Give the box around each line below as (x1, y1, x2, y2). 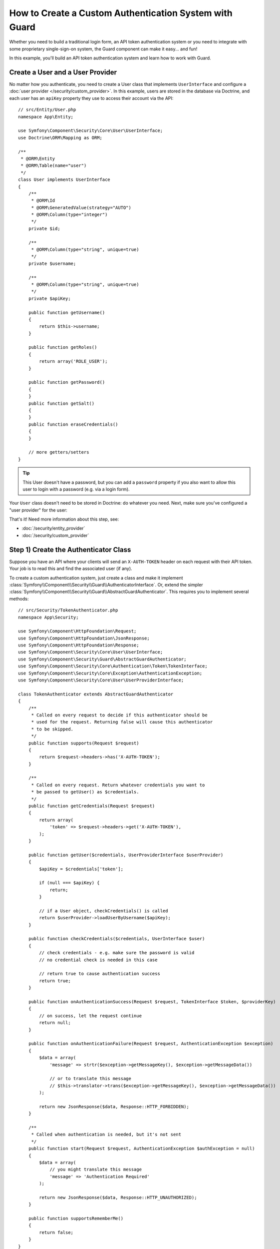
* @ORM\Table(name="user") (20, 163, 87, 168)
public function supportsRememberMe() (28, 1216, 124, 1222)
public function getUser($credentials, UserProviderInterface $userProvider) (28, 852, 224, 858)
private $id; (28, 225, 60, 231)
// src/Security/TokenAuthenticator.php (18, 608, 118, 613)
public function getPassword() (28, 380, 105, 385)
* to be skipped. (31, 726, 74, 732)
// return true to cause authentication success (39, 971, 161, 977)
